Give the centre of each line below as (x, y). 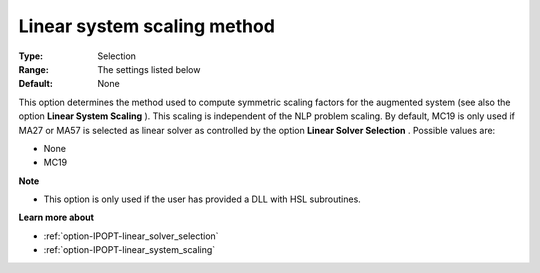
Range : (33, 69)
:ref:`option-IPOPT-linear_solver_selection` (131, 236)
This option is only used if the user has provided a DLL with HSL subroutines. (202, 199)
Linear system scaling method (146, 26)
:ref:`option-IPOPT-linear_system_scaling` (129, 250)
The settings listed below (149, 69)
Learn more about (56, 217)
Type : (31, 56)
